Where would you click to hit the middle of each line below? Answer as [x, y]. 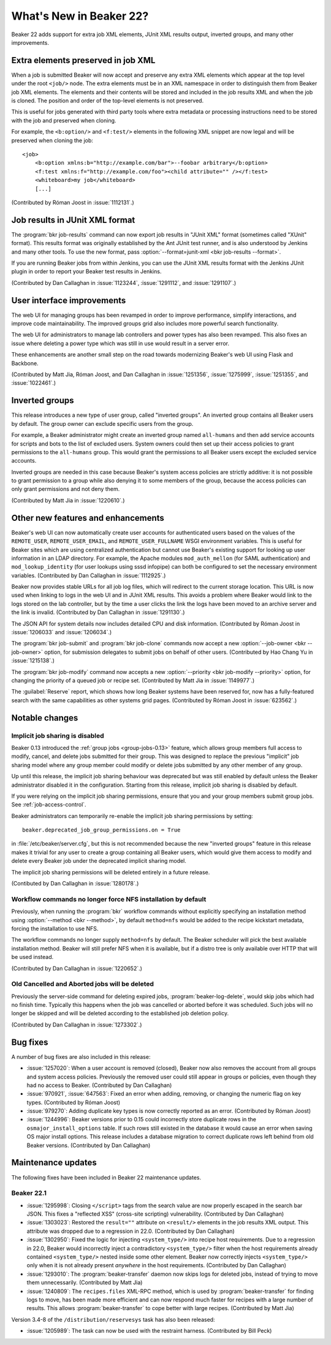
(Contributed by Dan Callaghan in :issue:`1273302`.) [77, 1025]
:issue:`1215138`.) [33, 661]
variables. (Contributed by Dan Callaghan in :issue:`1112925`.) [89, 575]
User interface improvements [69, 300]
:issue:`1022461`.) [34, 383]
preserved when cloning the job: [52, 140]
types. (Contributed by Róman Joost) [74, 1102]
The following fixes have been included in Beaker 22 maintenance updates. [106, 1177]
